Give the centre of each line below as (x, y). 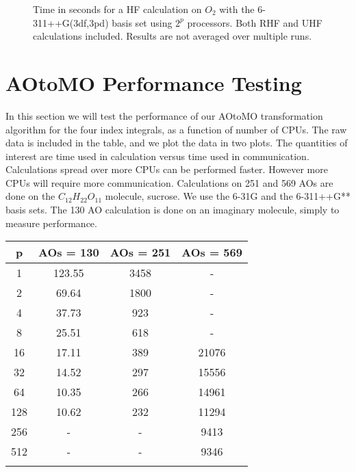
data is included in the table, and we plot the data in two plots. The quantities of (177, 143)
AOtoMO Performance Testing (154, 82)
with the (237, 9)
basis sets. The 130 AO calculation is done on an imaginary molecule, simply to (173, 210)
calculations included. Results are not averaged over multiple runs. (173, 36)
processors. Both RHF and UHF (255, 22)
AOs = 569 (212, 252)
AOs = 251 (140, 252)
